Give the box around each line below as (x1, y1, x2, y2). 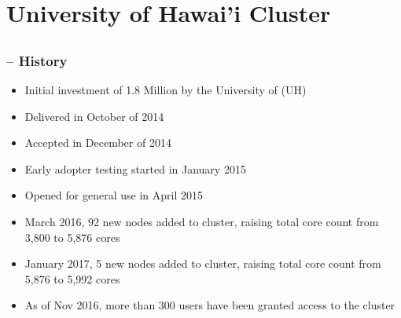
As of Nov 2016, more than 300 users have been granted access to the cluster (24, 297, 395, 313)
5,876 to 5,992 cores (24, 270, 120, 287)
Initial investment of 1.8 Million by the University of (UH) (24, 82, 307, 98)
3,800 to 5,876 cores (24, 228, 120, 245)
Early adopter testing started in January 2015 (24, 160, 246, 177)
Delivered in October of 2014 (24, 108, 164, 124)
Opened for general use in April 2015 (24, 187, 203, 203)
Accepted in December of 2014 (24, 134, 171, 151)
